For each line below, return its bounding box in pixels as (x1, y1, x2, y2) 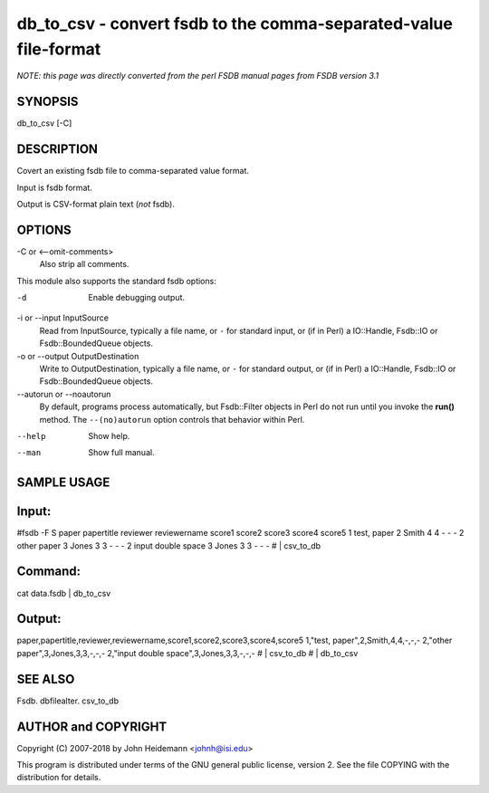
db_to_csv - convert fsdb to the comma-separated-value (16, 14, 453, 33)
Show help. (88, 430, 130, 441)
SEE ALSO (16, 671, 75, 687)
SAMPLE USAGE (16, 475, 110, 491)
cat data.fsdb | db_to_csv (16, 588, 111, 598)
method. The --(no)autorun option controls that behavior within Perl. (39, 414, 305, 425)
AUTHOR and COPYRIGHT (16, 719, 168, 734)
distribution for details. (16, 772, 101, 783)
